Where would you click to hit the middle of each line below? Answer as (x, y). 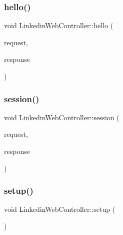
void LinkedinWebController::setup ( (60, 209)
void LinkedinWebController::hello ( (59, 25)
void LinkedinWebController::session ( (62, 117)
